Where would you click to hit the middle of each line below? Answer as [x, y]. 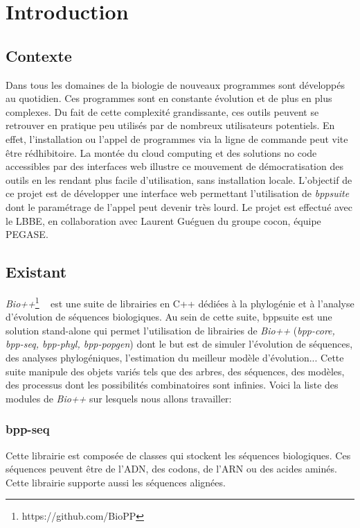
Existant [36, 272]
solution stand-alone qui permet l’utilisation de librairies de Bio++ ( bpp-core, [170, 330]
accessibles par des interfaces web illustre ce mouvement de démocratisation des [174, 166]
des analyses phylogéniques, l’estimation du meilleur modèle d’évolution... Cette [175, 357]
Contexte [39, 55]
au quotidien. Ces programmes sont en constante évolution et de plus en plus [169, 98]
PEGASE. [27, 234]
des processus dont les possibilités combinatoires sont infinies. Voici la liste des [172, 385]
